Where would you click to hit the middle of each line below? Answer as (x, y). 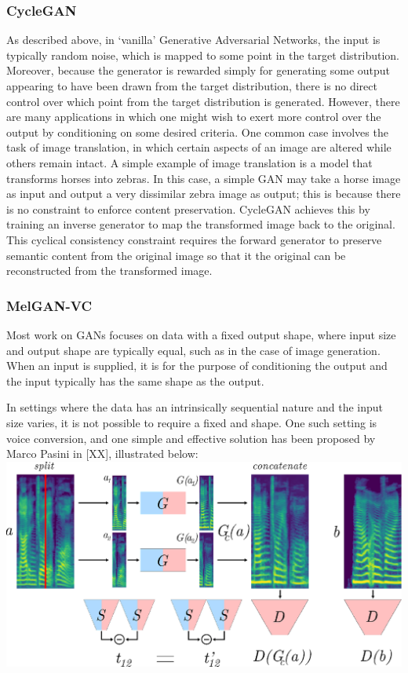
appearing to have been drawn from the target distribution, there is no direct (192, 86)
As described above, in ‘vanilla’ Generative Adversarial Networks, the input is (193, 40)
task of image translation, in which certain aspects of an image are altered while (199, 147)
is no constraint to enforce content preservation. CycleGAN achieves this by (188, 208)
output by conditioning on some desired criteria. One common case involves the (197, 132)
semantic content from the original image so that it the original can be (176, 255)
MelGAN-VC (49, 305)
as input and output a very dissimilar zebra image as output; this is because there (204, 194)
